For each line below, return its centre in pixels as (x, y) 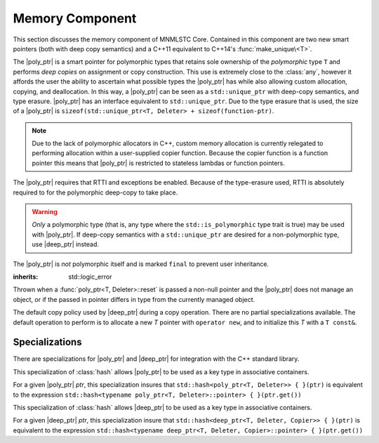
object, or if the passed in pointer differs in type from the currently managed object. (134, 299)
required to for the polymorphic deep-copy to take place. (95, 192)
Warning (45, 212)
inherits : (26, 277)
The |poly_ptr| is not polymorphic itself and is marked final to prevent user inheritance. (141, 264)
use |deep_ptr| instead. (66, 244)
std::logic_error (90, 277)
